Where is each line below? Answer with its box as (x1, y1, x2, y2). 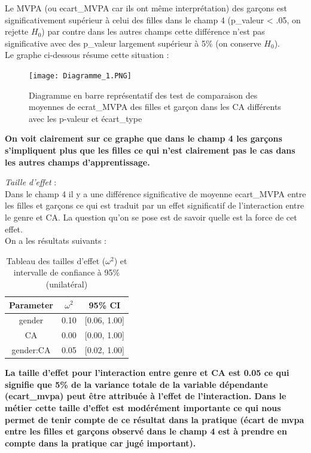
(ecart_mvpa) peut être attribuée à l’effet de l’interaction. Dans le (5, 390, 286, 402)
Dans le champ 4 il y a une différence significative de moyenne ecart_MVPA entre (5, 187, 306, 200)
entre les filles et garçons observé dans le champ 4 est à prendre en (5, 425, 287, 437)
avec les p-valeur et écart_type (29, 112, 142, 124)
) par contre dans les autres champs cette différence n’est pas (41, 25, 265, 38)
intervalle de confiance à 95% (13, 266, 120, 278)
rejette (5, 25, 29, 38)
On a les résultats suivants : (5, 234, 106, 247)
